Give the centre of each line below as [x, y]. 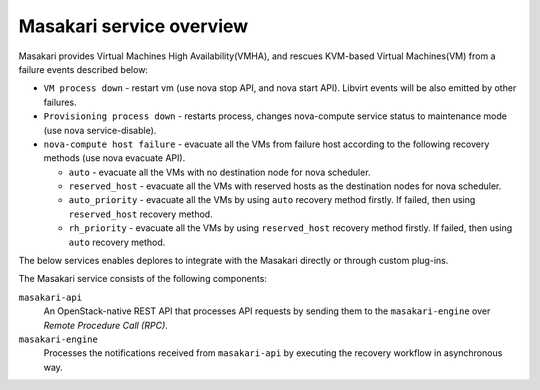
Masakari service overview [133, 26]
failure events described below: [83, 69]
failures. [60, 102]
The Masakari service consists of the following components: [142, 279]
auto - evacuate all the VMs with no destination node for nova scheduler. [219, 172]
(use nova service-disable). [100, 130]
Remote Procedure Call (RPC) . [106, 325]
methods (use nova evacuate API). [114, 158]
